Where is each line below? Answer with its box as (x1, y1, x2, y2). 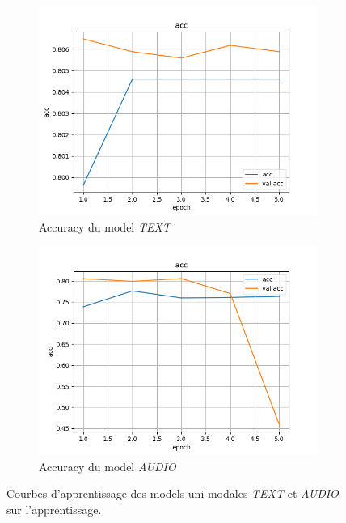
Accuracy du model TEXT (39, 218, 171, 235)
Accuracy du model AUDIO (39, 457, 176, 474)
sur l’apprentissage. (6, 500, 102, 517)
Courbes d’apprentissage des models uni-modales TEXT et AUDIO (6, 485, 339, 502)
